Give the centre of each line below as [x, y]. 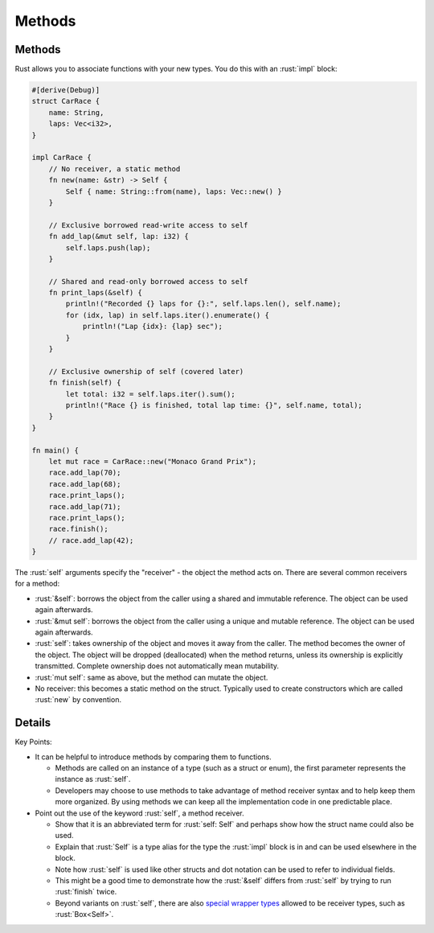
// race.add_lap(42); [91, 540]
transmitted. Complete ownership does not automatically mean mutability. [157, 666]
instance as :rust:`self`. [93, 779]
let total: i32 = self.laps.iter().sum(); [151, 394]
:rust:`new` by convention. [78, 700]
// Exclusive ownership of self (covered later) [146, 371]
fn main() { [55, 450]
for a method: [37, 584]
